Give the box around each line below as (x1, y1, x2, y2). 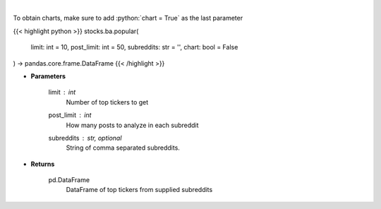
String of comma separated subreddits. (66, 143, 180, 152)
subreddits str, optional (48, 133, 122, 142)
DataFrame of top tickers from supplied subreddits (66, 186, 213, 194)
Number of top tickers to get (66, 97, 149, 106)
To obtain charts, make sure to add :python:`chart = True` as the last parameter (13, 14, 243, 23)
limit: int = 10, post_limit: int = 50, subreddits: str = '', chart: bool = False (30, 43, 238, 52)
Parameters (30, 71, 66, 80)
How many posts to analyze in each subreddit (66, 121, 199, 129)
